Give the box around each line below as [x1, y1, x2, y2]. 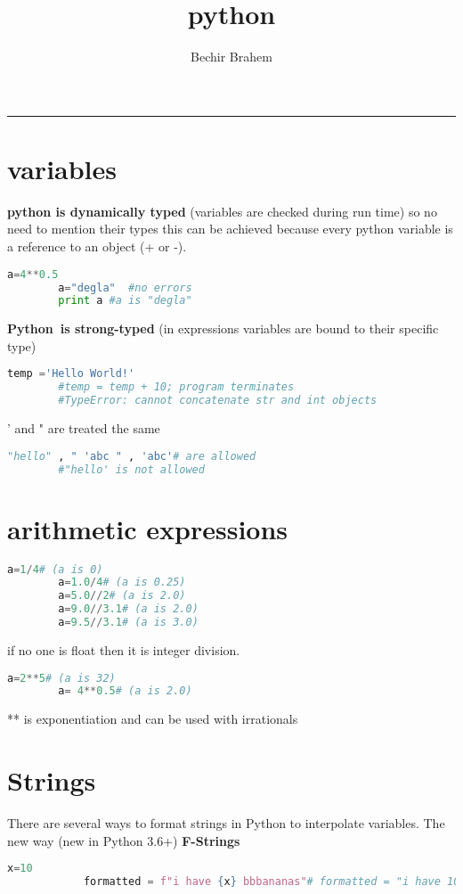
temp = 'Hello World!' [7, 367, 135, 381]
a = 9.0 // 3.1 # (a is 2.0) [58, 603, 199, 616]
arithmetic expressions [7, 510, 288, 546]
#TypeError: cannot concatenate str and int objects [58, 394, 378, 407]
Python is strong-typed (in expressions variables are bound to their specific [7, 319, 439, 338]
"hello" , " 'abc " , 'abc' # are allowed [7, 449, 256, 463]
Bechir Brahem [191, 47, 272, 66]
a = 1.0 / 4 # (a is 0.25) [58, 576, 186, 589]
